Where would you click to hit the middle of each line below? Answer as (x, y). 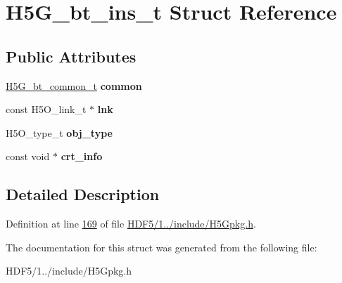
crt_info (82, 156)
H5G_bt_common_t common (74, 85)
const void (28, 156)
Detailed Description (83, 194)
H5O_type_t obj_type (59, 132)
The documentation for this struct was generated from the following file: (161, 247)
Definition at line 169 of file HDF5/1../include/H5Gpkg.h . (131, 224)
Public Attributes (71, 56)
